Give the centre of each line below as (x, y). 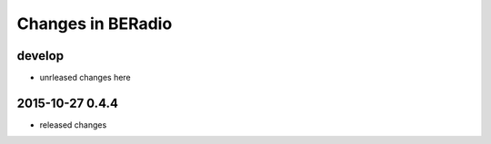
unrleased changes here (85, 78)
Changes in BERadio (95, 24)
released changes (73, 125)
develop (40, 56)
